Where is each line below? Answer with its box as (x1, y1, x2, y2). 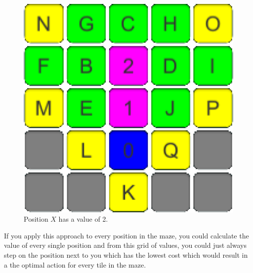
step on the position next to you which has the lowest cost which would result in (4, 250, 248, 260)
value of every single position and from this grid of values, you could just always (4, 240, 247, 250)
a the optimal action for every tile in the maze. (4, 259, 146, 270)
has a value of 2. (58, 214, 108, 224)
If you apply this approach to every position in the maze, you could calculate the (4, 230, 249, 240)
